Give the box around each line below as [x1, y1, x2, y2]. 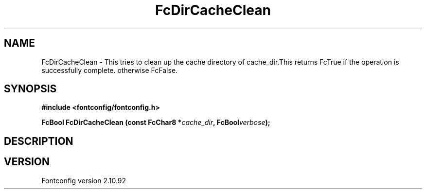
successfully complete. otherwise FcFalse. [41, 66, 178, 74]
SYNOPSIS [4, 83, 57, 95]
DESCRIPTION [4, 135, 73, 147]
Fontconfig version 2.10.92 [41, 176, 126, 185]
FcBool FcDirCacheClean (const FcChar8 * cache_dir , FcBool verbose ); [41, 118, 270, 127]
